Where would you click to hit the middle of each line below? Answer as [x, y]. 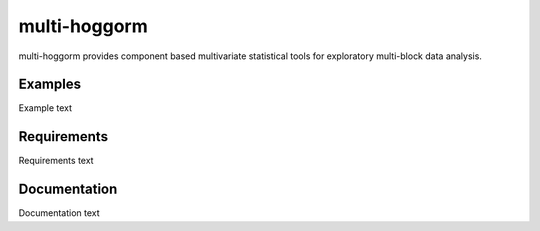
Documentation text [59, 213]
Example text [45, 108]
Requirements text [56, 161]
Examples [50, 84]
